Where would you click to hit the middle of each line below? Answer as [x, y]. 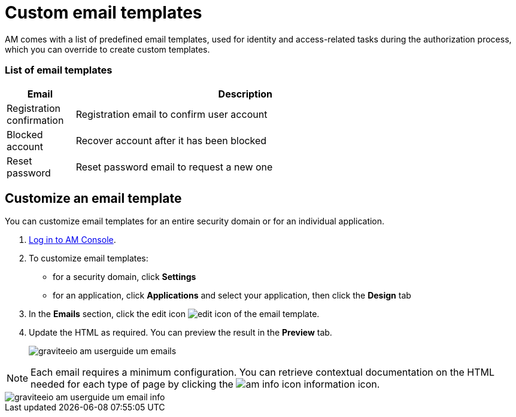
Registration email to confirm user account [172, 114]
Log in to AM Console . [72, 240]
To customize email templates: [89, 258]
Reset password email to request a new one [174, 167]
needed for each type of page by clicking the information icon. [205, 384]
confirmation [35, 120]
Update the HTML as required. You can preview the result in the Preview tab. [180, 333]
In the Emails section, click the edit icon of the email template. [174, 314]
